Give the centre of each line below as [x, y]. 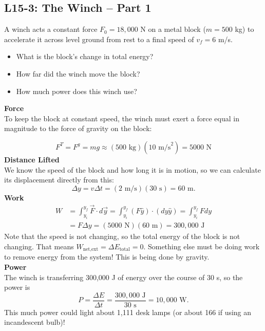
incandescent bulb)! [35, 322]
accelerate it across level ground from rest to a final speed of [99, 39]
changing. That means [39, 246]
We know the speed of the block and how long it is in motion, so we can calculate [132, 169]
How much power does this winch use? [77, 91]
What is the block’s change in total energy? [85, 56]
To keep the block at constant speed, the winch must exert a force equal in [122, 118]
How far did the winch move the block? [78, 73]
